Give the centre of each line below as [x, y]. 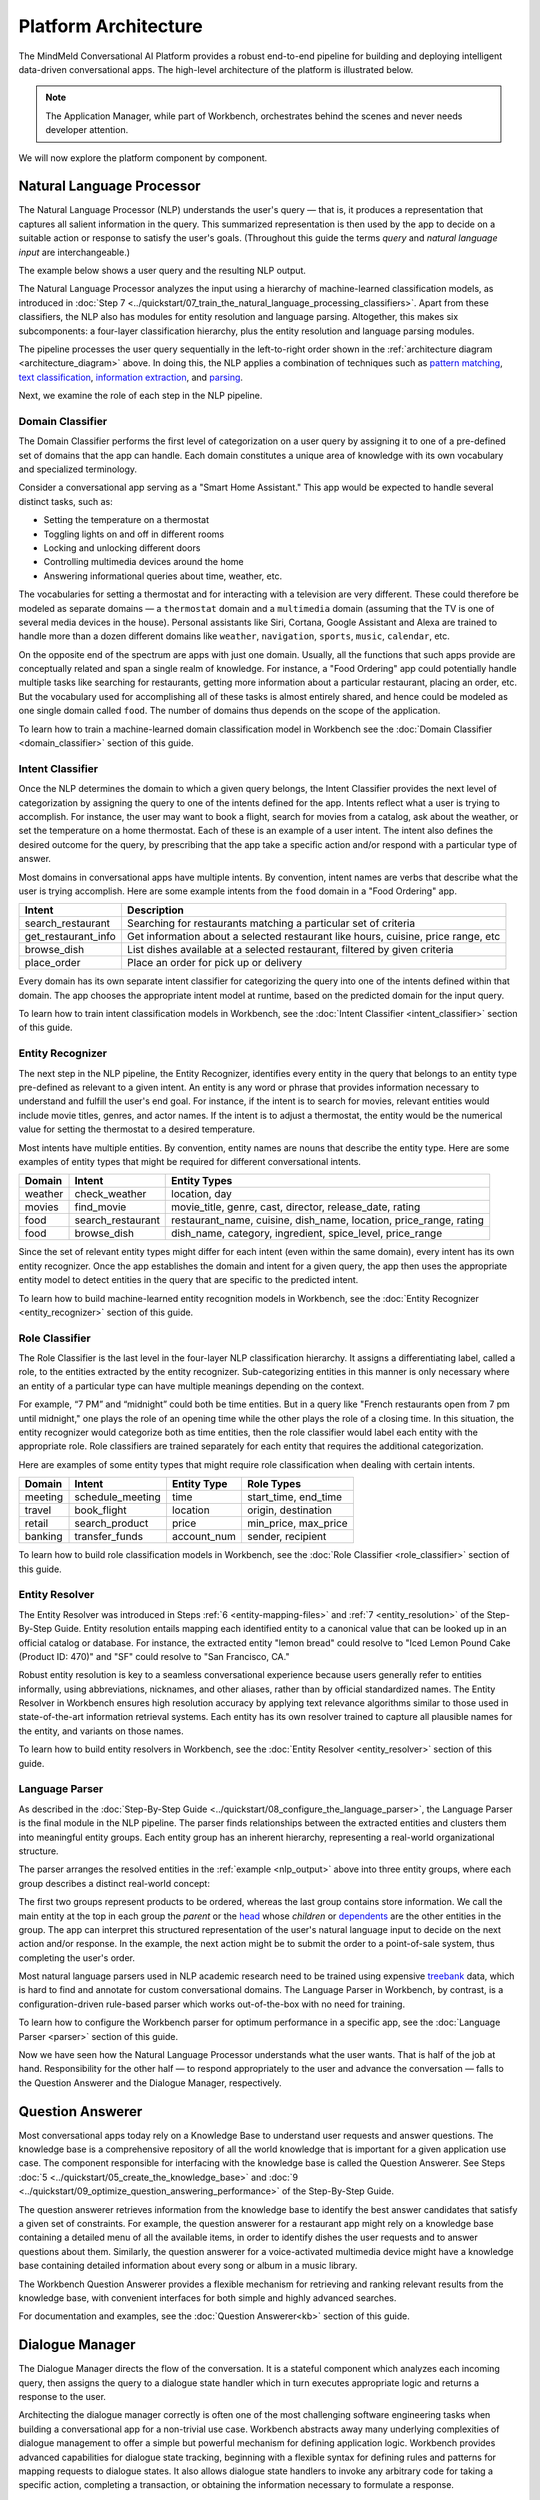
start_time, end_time [294, 1497]
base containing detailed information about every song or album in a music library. [188, 2266]
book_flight [100, 1510]
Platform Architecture [111, 26]
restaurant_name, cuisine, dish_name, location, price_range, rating [328, 1220]
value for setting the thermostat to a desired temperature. [136, 1129]
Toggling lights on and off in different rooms [134, 534]
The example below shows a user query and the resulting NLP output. [162, 270]
